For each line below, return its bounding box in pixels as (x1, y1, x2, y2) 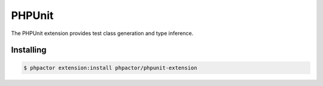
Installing (11, 45, 47, 55)
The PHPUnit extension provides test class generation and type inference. (11, 30, 194, 37)
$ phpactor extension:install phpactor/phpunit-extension (23, 64, 197, 71)
